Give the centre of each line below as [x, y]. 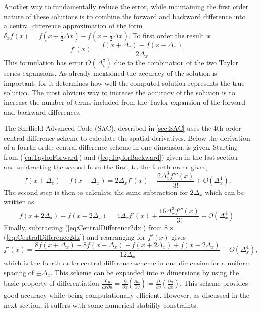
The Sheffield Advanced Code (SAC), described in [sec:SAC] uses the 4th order [123, 128]
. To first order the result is [170, 35]
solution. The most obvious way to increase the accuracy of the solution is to [119, 92]
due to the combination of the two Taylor [176, 62]
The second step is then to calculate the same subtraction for [96, 192]
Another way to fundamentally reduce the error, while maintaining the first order [126, 6]
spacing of [19, 272]
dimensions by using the [203, 272]
